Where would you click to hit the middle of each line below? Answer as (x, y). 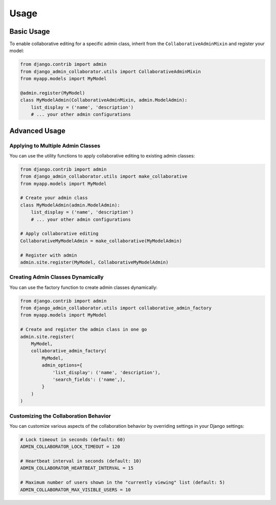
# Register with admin (49, 255)
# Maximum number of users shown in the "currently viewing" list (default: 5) (123, 483)
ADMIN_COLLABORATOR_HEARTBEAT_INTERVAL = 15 (77, 468)
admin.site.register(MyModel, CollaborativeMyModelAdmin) (94, 262)
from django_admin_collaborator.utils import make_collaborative (104, 177)
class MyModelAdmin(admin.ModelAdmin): (70, 205)
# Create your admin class (54, 198)
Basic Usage (30, 31)
